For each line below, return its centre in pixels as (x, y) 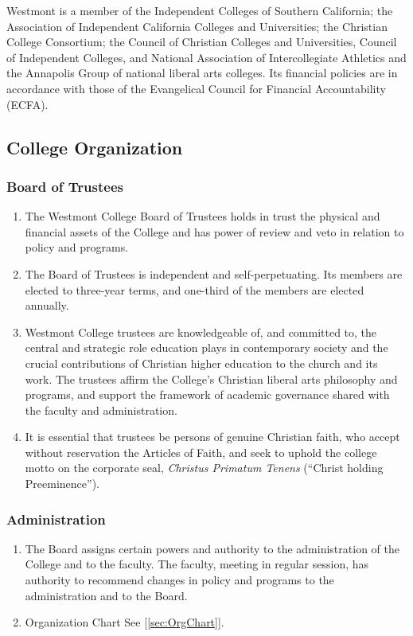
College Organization (95, 147)
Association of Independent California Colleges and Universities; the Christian (197, 26)
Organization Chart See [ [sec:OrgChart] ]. (125, 622)
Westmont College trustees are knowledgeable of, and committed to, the (201, 332)
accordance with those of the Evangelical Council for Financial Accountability (196, 88)
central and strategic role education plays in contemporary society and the (206, 347)
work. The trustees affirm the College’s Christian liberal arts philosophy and (211, 378)
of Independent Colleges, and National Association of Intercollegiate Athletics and (206, 57)
